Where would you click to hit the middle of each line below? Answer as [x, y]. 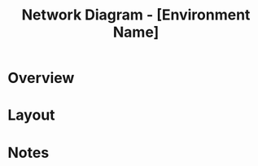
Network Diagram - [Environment [136, 15]
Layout [31, 115]
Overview [41, 78]
